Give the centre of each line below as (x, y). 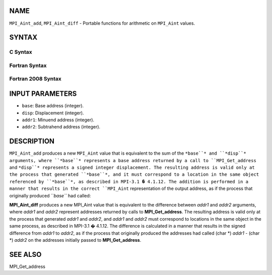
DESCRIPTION (32, 141)
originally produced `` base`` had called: (50, 195)
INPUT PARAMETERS (43, 94)
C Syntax (21, 52)
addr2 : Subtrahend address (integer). (61, 127)
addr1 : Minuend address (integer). (58, 120)
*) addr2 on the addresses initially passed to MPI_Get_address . (75, 240)
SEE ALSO (25, 254)
